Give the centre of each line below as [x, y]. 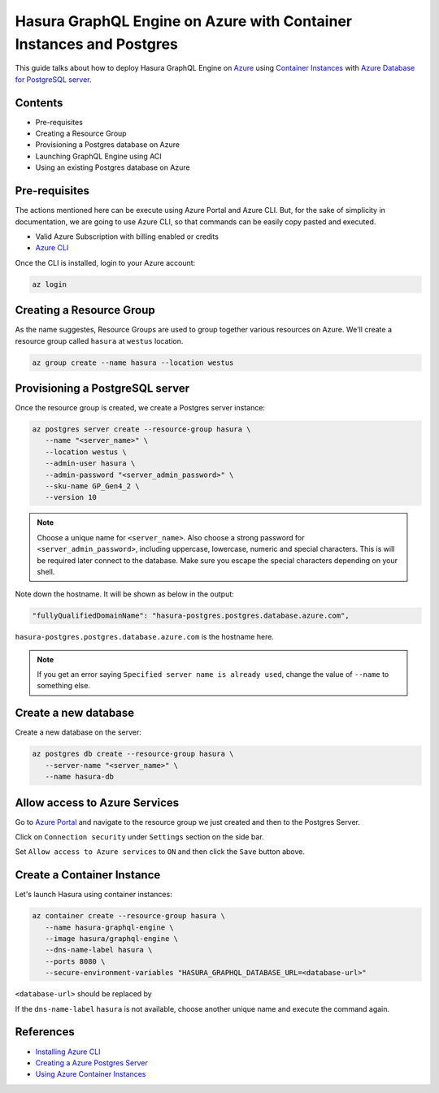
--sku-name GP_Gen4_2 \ [92, 486]
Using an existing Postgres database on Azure [113, 167]
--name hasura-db [79, 777]
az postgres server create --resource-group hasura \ [141, 429]
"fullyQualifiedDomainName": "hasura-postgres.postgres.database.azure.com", [191, 616]
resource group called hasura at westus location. [99, 340]
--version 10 [71, 497]
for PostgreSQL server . [54, 79]
